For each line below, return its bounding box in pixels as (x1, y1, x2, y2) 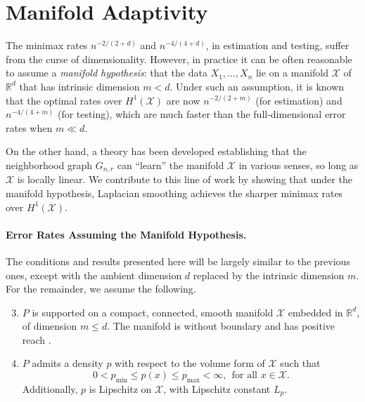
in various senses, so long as (238, 157, 359, 172)
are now (166, 93, 200, 107)
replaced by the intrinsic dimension (193, 267, 345, 282)
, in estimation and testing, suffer (205, 38, 350, 53)
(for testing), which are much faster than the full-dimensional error (57, 107, 346, 121)
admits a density (32, 356, 103, 370)
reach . (22, 332, 51, 347)
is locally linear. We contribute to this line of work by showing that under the (17, 172, 352, 187)
